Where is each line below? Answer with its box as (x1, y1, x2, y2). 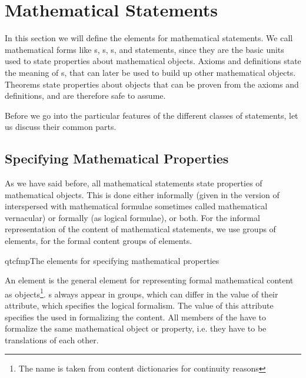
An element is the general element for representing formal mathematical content (5, 274, 294, 286)
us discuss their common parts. (5, 121, 117, 133)
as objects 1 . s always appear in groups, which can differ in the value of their (5, 286, 278, 300)
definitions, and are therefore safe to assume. (5, 89, 166, 102)
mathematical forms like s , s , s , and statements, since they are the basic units (5, 43, 284, 55)
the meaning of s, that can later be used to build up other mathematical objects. (5, 66, 296, 78)
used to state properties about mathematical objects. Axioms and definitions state (5, 55, 301, 67)
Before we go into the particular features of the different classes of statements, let (5, 109, 298, 121)
